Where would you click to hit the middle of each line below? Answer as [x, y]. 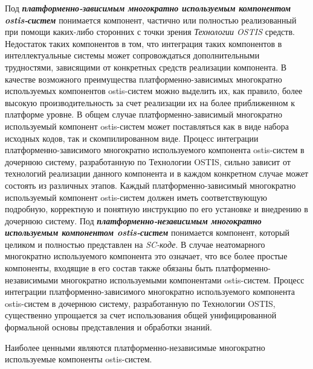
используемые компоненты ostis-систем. [79, 359]
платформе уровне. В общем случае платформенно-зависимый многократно [144, 114]
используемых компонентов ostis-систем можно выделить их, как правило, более [154, 91]
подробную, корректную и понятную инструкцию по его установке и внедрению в [156, 209]
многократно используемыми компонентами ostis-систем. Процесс [182, 279]
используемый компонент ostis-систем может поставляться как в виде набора [147, 126]
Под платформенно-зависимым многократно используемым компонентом [148, 8]
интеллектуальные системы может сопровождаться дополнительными [132, 55]
